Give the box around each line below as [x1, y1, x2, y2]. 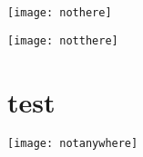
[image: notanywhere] [7, 137, 138, 151]
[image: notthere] [7, 34, 118, 47]
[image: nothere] [7, 6, 112, 19]
